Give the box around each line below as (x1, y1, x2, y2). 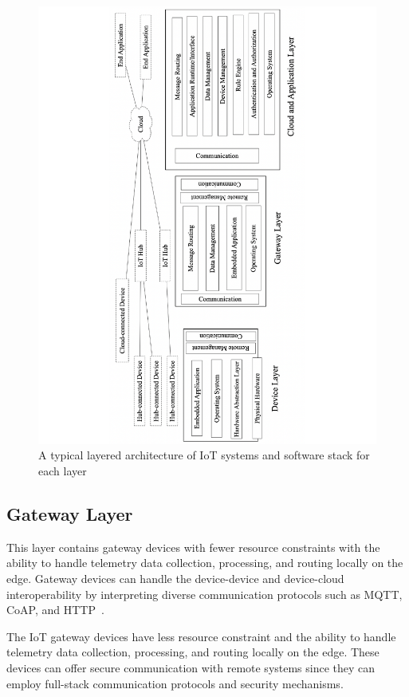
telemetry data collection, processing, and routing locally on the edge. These (6, 644, 380, 660)
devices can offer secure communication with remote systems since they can (6, 660, 376, 676)
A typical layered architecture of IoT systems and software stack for (38, 447, 370, 463)
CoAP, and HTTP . (6, 601, 104, 618)
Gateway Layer (6, 502, 133, 526)
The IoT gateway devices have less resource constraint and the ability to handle (6, 628, 396, 644)
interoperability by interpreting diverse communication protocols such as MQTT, (6, 585, 403, 602)
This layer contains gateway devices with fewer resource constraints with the (6, 538, 380, 555)
